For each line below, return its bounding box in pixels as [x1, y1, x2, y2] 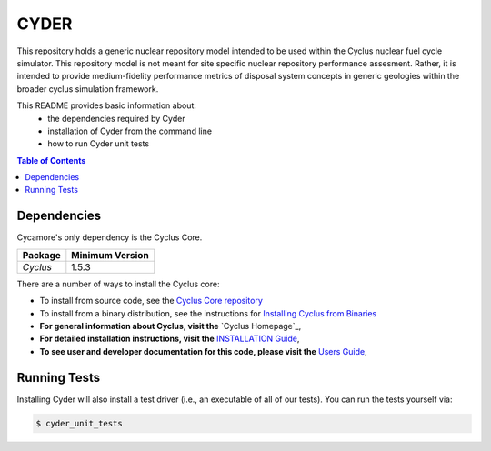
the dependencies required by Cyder [47, 113, 185, 124]
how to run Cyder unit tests [47, 138, 150, 149]
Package [22, 248, 61, 261]
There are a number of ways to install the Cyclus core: [16, 278, 220, 289]
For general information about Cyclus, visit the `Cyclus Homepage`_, [39, 320, 302, 331]
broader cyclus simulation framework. [16, 83, 159, 95]
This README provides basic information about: [16, 100, 197, 111]
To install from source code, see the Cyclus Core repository [39, 296, 263, 306]
